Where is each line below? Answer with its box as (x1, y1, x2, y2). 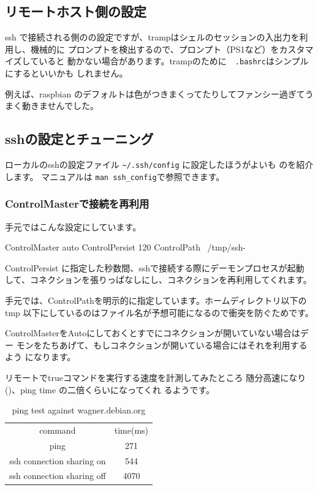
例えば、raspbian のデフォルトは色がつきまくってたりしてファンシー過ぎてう (5, 87, 314, 100)
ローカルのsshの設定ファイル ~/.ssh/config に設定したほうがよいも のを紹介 (5, 158, 314, 171)
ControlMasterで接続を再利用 (5, 196, 150, 211)
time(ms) (114, 423, 149, 436)
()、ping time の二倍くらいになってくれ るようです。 (5, 383, 215, 396)
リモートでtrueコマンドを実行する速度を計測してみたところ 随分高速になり (5, 371, 306, 383)
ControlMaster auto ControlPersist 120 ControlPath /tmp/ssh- (5, 241, 246, 254)
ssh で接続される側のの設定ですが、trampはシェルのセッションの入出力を (5, 31, 300, 43)
